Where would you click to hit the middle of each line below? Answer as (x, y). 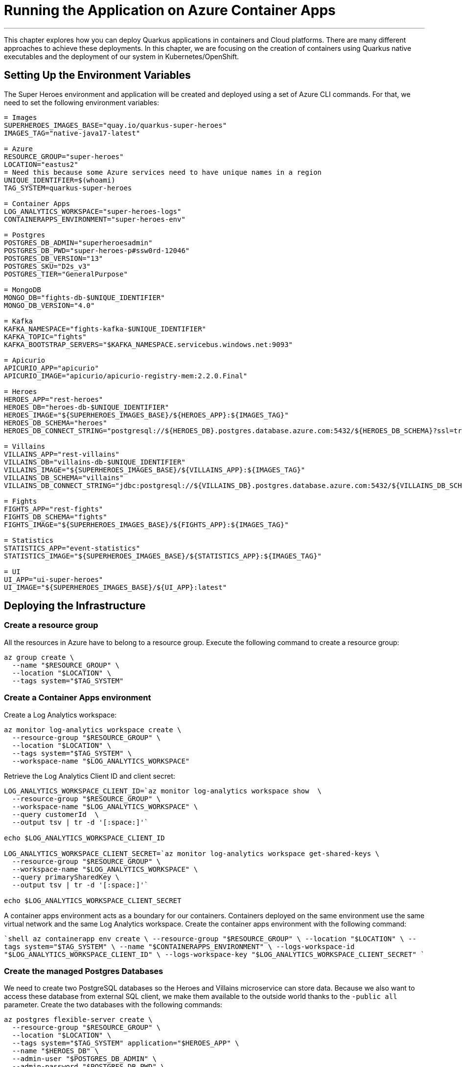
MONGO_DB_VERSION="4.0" (49, 305)
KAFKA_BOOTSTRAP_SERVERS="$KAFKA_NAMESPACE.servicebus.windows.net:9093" (149, 344)
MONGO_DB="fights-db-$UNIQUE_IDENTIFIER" (84, 297)
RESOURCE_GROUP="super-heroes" (64, 156)
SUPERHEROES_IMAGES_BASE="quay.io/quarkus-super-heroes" (115, 125)
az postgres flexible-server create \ (78, 1020)
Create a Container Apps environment (78, 698)
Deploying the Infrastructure (75, 606)
